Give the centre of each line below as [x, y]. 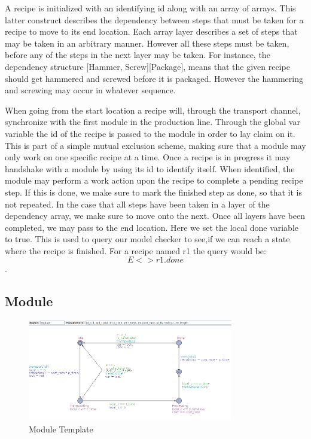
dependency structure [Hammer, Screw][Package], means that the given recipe [147, 66]
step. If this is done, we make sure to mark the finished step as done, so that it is [153, 192]
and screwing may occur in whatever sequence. [90, 90]
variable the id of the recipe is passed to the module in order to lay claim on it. [150, 133]
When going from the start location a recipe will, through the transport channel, [153, 110]
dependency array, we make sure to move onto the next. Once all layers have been [155, 216]
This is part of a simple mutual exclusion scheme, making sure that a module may [155, 145]
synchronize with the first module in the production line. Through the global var [153, 122]
